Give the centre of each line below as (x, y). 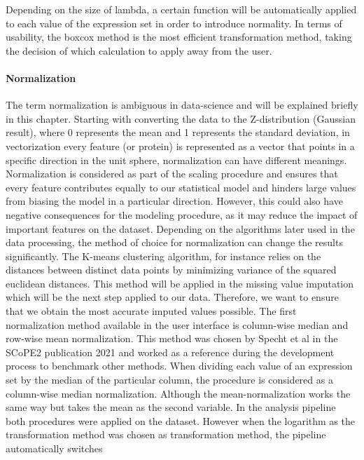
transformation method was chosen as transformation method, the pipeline (166, 434)
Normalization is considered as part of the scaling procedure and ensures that (172, 174)
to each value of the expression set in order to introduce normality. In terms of (174, 23)
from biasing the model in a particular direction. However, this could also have (174, 201)
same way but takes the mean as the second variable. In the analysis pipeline (171, 407)
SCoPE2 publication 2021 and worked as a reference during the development (170, 352)
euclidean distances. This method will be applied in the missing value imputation (180, 283)
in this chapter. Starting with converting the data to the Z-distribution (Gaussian (181, 118)
